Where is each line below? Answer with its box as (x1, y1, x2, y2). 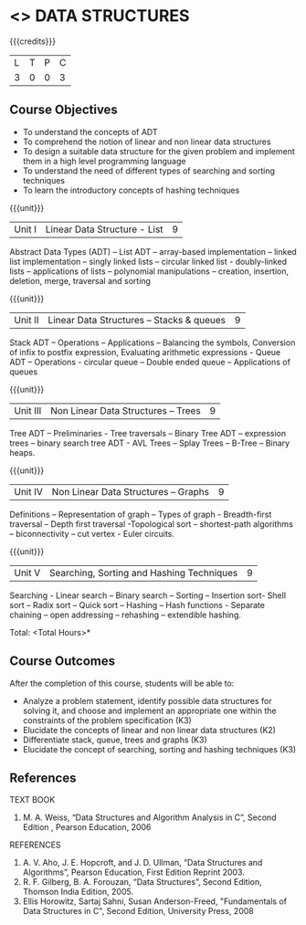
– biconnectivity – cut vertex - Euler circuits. (9, 528, 175, 539)
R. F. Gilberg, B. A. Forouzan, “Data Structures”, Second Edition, (22, 877, 262, 888)
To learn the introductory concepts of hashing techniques (22, 184, 240, 195)
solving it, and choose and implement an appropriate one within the (22, 705, 277, 716)
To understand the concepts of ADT (22, 126, 158, 137)
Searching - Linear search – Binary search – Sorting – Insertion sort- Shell (9, 590, 286, 601)
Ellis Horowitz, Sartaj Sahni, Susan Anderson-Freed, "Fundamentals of (22, 896, 288, 907)
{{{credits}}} (9, 36, 57, 47)
